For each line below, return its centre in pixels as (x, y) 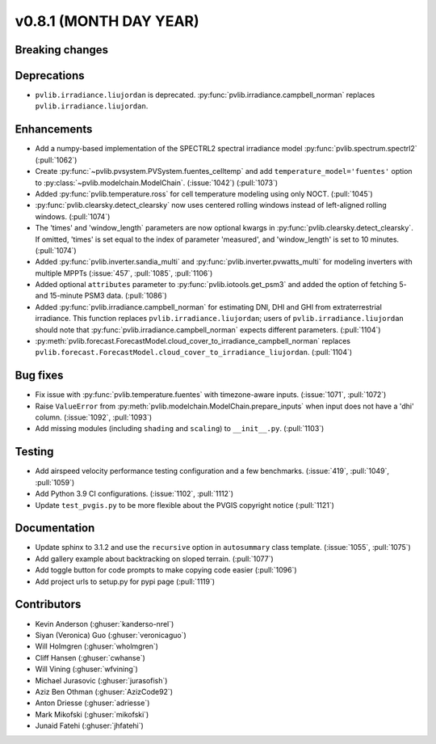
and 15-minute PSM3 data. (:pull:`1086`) (101, 296)
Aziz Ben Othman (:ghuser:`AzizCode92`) (104, 691)
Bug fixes (39, 376)
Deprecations (50, 76)
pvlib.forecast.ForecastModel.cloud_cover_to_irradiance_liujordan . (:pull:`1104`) (194, 353)
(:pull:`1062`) (56, 160)
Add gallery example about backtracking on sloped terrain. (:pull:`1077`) (154, 559)
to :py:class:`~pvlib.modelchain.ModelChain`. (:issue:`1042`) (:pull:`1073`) (157, 183)
